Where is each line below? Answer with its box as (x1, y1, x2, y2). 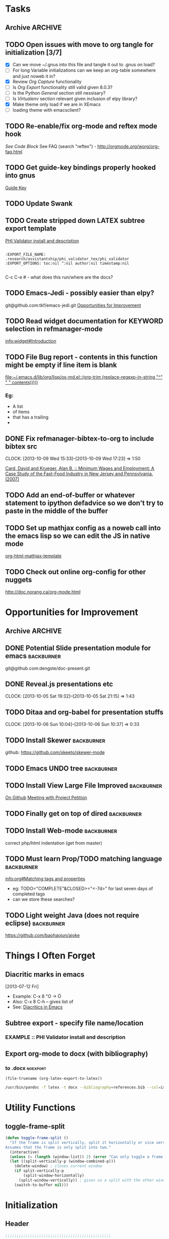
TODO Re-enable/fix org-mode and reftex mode (5, 122, 157, 130)
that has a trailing (12, 414, 49, 420)
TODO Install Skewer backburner (5, 736, 106, 745)
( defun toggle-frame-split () (5, 1135, 69, 1140)
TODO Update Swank (5, 199, 73, 208)
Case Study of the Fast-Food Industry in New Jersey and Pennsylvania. (5, 471, 153, 477)
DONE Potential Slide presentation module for (5, 644, 151, 653)
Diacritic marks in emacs (5, 970, 84, 979)
